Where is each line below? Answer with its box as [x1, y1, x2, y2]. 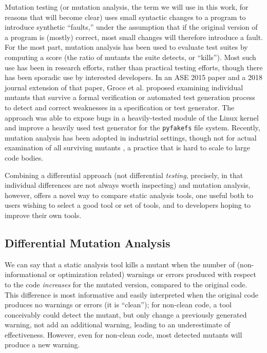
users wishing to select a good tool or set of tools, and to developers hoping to [5, 200, 251, 210]
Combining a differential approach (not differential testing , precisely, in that [5, 169, 243, 180]
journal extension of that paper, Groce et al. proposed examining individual [5, 82, 243, 92]
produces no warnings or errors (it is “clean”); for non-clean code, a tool [5, 299, 232, 310]
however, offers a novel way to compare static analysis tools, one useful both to [5, 189, 253, 200]
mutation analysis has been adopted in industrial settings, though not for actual [5, 132, 257, 143]
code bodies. [5, 152, 44, 163]
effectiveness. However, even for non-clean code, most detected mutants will [5, 329, 242, 340]
